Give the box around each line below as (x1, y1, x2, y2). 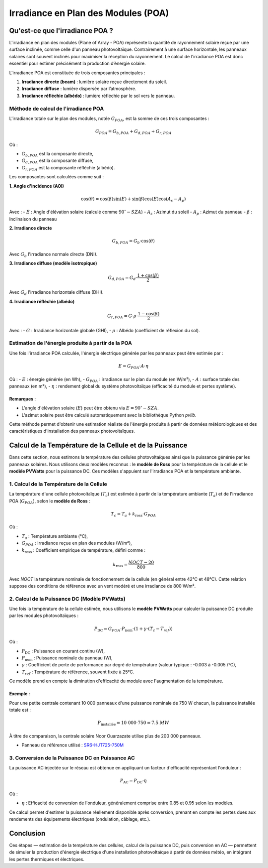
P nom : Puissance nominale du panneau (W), (21, 655, 113, 662)
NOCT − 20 (128, 559, 154, 565)
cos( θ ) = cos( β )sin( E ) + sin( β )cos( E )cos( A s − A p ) (81, 196, 186, 203)
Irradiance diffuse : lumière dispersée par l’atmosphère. (21, 86, 136, 92)
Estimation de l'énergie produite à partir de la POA (9, 340, 133, 347)
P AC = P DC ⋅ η (120, 778, 147, 785)
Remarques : (9, 396, 36, 402)
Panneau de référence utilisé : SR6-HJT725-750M (21, 742, 124, 748)
